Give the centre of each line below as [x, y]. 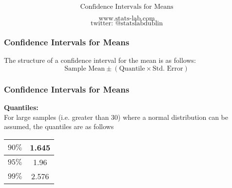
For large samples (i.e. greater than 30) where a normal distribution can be [116, 117]
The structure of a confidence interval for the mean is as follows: [100, 60]
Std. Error [168, 68]
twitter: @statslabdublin [127, 23]
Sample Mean [85, 68]
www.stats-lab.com [127, 19]
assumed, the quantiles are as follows [59, 126]
